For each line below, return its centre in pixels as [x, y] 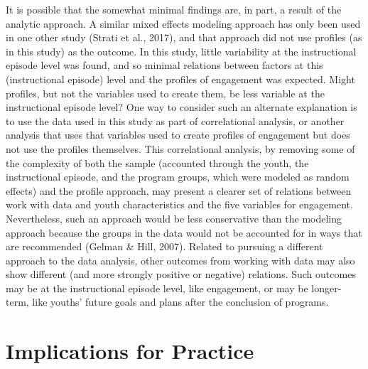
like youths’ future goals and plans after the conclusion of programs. [180, 302]
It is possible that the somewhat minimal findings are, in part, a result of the [174, 9]
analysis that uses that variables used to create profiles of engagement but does [178, 135]
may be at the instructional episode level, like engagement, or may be [157, 288]
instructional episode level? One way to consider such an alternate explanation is [182, 107]
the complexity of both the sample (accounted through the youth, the [157, 162]
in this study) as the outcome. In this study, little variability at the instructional [181, 51]
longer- [326, 288]
